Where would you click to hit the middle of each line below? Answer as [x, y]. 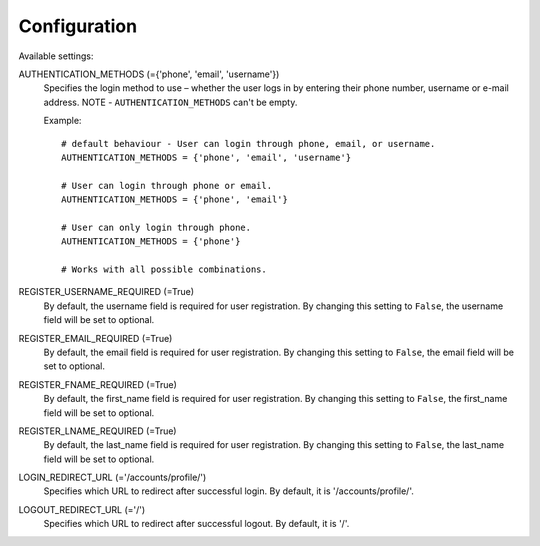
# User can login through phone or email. [167, 185]
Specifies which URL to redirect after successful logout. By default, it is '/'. [196, 524]
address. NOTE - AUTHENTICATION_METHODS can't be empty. [170, 102]
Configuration [78, 26]
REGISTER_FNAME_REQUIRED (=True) [97, 384]
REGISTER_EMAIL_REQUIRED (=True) [95, 338]
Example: [62, 121]
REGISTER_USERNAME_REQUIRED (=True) [106, 292]
